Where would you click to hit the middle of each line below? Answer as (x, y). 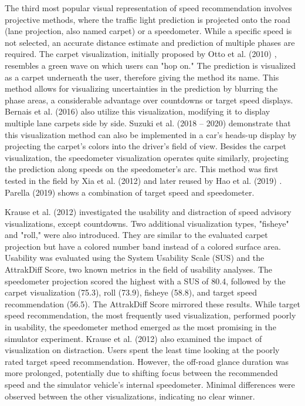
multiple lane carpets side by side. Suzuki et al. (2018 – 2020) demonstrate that (148, 123)
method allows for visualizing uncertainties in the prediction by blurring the (141, 88)
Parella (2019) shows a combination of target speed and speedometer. (130, 192)
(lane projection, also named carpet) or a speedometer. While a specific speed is (148, 31)
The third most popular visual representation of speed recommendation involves (148, 8)
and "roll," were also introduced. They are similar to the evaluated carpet (136, 235)
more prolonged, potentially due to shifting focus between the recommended (141, 373)
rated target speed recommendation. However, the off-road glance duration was (147, 361)
